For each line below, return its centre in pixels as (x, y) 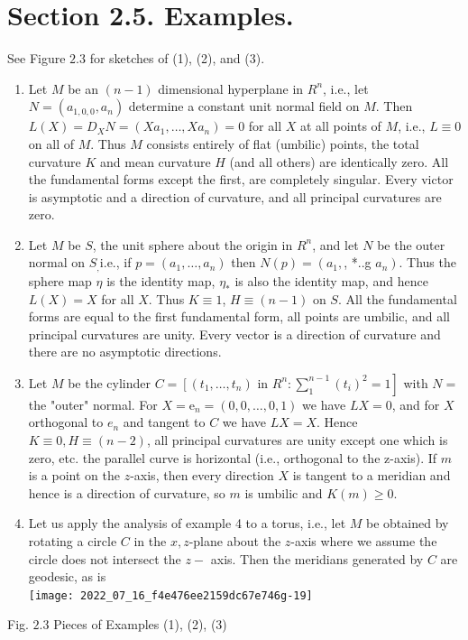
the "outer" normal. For (93, 404)
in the (150, 541)
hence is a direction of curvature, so (127, 492)
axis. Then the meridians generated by (317, 558)
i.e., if (115, 262)
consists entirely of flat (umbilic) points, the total (283, 143)
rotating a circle (73, 541)
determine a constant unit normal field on (244, 106)
